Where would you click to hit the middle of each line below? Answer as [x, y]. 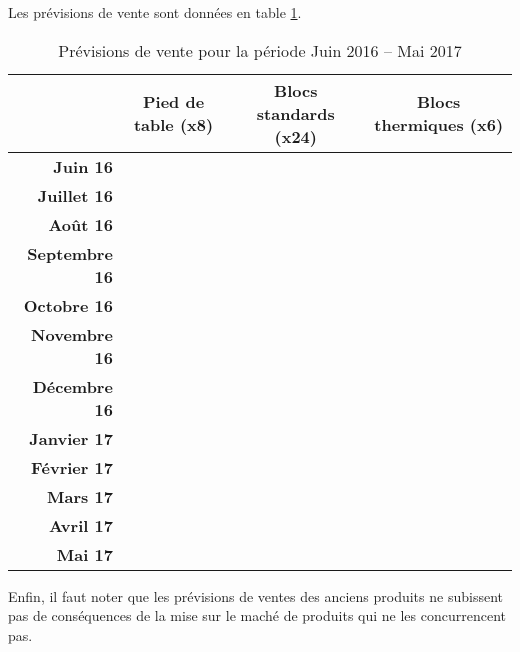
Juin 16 [83, 166]
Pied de [173, 102]
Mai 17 [84, 554]
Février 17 [71, 467]
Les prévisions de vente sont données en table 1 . [155, 12]
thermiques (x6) [439, 125]
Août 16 [80, 224]
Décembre [72, 386]
